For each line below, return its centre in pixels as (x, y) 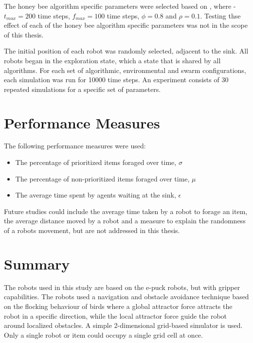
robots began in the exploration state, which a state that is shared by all (112, 60)
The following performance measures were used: (75, 146)
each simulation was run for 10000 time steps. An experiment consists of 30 (116, 80)
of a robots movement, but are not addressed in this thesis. (92, 230)
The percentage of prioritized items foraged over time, (96, 162)
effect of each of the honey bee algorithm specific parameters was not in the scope (126, 25)
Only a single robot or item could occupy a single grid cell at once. (103, 334)
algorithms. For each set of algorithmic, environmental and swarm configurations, (125, 70)
